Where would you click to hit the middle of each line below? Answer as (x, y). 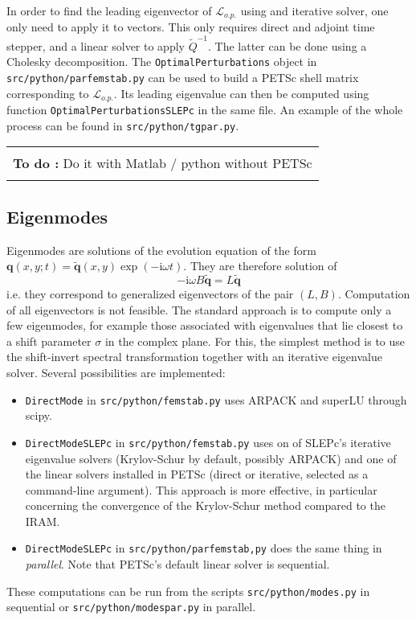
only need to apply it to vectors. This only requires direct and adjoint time (191, 27)
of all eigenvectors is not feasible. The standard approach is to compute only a (199, 309)
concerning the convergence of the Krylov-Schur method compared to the (205, 505)
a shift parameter (49, 341)
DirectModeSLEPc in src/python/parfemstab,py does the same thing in (204, 548)
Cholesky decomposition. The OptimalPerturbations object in (162, 62)
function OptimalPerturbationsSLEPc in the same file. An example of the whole (205, 110)
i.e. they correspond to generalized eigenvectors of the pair (150, 294)
